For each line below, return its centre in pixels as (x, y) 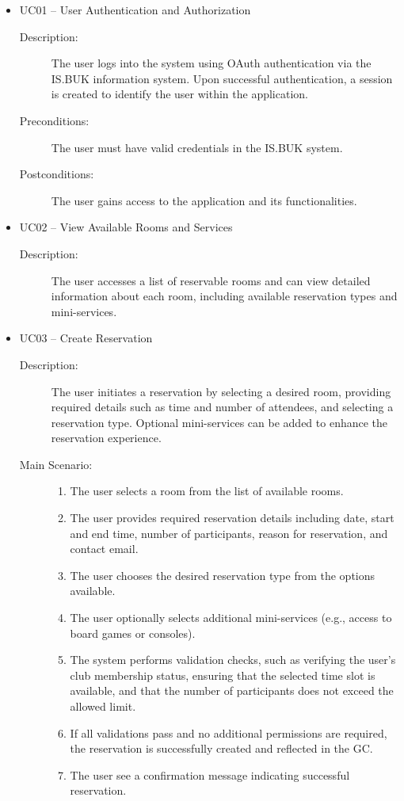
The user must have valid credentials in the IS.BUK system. (197, 147)
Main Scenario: (56, 464)
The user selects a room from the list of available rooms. (207, 491)
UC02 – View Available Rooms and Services (126, 227)
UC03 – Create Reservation (86, 338)
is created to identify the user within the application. (179, 94)
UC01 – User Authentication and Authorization (135, 10)
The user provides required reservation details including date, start (232, 518)
